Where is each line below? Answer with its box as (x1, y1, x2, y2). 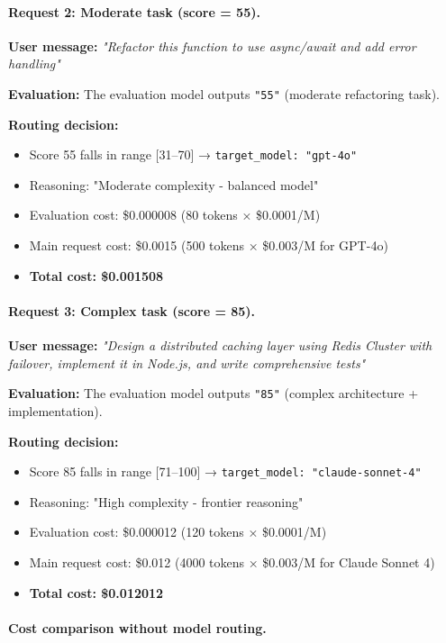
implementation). (8, 401, 103, 420)
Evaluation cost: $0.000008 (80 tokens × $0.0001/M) (29, 205, 321, 224)
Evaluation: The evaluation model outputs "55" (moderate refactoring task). (8, 84, 440, 103)
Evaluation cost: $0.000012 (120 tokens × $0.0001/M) (29, 522, 327, 541)
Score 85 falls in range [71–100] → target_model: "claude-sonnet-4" (29, 462, 422, 481)
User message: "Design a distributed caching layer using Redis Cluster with (8, 336, 432, 355)
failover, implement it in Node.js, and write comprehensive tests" (8, 353, 366, 372)
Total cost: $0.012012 (29, 583, 164, 602)
